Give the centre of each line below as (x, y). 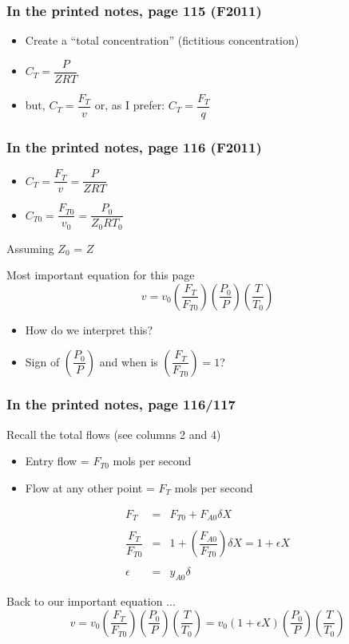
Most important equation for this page (101, 275)
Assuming (30, 248)
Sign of (42, 361)
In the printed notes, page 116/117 (121, 404)
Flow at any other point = (90, 487)
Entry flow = (57, 461)
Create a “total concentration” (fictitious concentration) (162, 40)
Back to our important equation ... (91, 601)
